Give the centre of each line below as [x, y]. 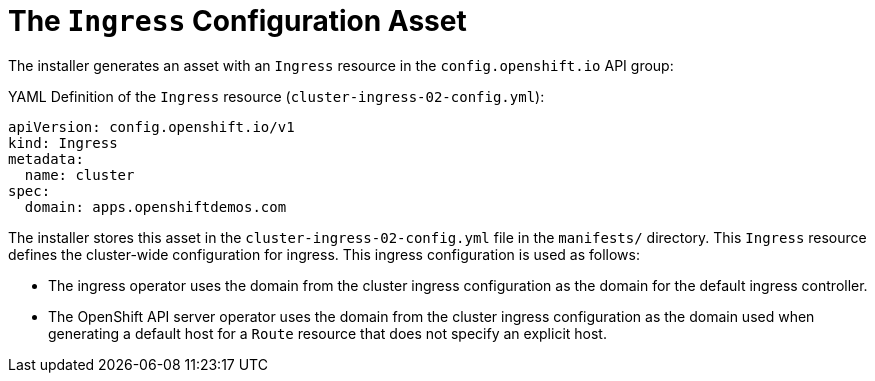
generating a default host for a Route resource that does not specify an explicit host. [327, 333]
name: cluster [79, 174]
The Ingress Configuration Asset [237, 21]
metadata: [46, 158]
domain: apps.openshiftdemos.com [155, 206]
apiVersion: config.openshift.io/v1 [151, 126]
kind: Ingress [63, 142]
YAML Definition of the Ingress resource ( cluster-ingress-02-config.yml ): [276, 96]
